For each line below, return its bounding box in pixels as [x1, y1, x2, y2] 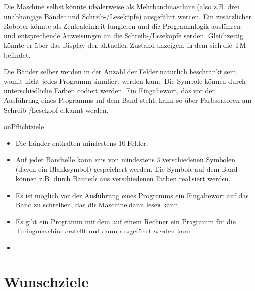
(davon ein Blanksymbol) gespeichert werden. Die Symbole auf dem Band [15, 164, 238, 174]
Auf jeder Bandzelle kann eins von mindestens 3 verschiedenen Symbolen [15, 154, 236, 164]
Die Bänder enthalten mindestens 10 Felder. [15, 138, 148, 148]
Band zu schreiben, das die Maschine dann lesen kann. [15, 200, 180, 210]
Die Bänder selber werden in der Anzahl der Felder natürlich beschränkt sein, [4, 66, 238, 76]
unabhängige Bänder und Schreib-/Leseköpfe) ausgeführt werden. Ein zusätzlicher [4, 11, 251, 21]
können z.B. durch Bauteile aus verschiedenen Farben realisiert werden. [15, 173, 231, 183]
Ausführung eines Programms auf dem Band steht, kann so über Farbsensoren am [4, 95, 252, 105]
